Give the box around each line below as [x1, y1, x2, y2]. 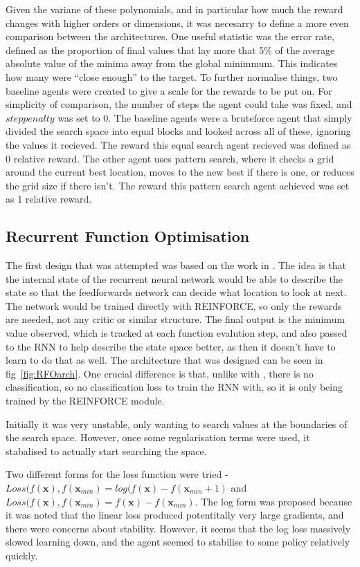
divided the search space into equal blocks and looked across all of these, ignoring [6, 124, 351, 138]
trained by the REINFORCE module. [6, 393, 165, 408]
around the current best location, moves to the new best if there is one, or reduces [6, 165, 354, 179]
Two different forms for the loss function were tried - [6, 467, 228, 481]
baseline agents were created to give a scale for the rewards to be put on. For [6, 83, 332, 97]
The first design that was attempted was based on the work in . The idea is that [6, 258, 347, 272]
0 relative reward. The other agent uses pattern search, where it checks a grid [6, 151, 334, 165]
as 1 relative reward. [6, 192, 92, 206]
